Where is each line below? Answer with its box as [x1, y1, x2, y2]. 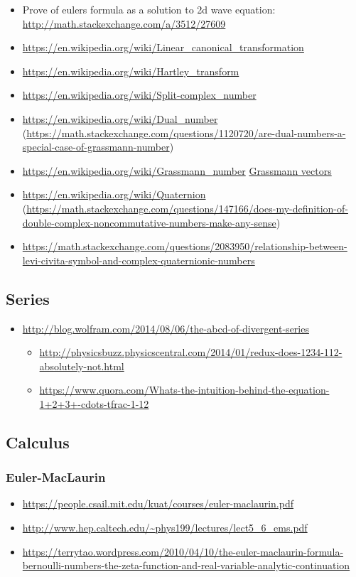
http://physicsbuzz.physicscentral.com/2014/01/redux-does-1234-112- [39, 345, 342, 360]
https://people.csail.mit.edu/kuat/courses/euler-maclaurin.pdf [22, 496, 294, 511]
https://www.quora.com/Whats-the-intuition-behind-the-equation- [39, 382, 330, 397]
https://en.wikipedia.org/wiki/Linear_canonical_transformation [22, 40, 304, 55]
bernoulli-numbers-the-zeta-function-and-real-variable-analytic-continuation [22, 558, 350, 573]
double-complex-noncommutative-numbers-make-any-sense [22, 215, 276, 230]
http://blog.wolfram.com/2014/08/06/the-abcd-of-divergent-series [22, 320, 309, 335]
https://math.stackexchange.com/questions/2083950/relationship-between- [22, 239, 347, 254]
